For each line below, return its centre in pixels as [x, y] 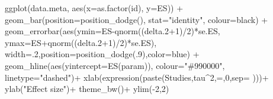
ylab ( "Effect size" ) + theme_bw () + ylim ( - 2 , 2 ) [87, 89]
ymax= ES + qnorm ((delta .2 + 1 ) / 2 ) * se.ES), [81, 42]
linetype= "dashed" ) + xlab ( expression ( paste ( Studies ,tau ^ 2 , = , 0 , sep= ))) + [137, 77]
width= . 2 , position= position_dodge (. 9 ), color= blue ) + [102, 54]
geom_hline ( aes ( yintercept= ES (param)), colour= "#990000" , [115, 65]
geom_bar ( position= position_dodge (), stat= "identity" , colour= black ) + [136, 19]
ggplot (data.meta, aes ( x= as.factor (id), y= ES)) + [94, 8]
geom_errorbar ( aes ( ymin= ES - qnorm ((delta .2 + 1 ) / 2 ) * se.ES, [113, 31]
